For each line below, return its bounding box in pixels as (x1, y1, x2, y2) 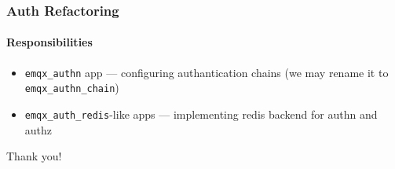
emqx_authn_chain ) (24, 79, 119, 96)
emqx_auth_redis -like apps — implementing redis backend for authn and (24, 105, 378, 122)
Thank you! (6, 148, 62, 164)
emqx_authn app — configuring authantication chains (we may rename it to (24, 64, 389, 80)
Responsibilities (6, 34, 93, 50)
